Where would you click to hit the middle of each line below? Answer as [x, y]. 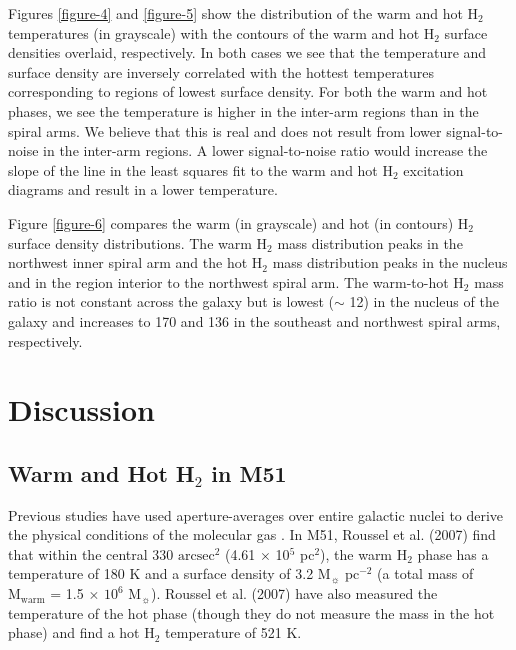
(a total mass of [425, 573]
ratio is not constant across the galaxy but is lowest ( [171, 301]
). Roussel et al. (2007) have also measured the [294, 593]
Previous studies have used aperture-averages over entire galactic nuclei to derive [256, 514]
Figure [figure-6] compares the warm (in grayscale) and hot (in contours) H [238, 222]
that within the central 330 [91, 553]
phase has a [453, 553]
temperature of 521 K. [233, 632]
